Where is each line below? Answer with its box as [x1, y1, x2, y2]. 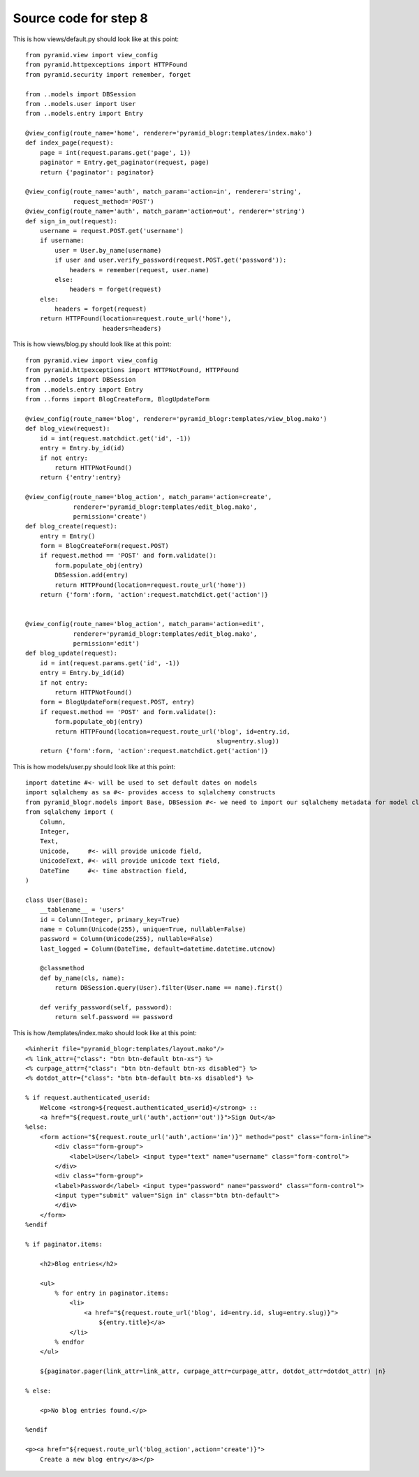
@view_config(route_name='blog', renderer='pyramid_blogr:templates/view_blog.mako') [25, 415, 328, 422]
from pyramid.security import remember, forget [25, 70, 191, 78]
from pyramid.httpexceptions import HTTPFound [25, 61, 188, 69]
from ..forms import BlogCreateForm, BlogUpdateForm [25, 395, 209, 403]
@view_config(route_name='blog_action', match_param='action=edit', [25, 620, 265, 628]
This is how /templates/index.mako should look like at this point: [13, 1028, 197, 1037]
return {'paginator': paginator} [39, 168, 155, 176]
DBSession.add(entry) [54, 571, 129, 579]
